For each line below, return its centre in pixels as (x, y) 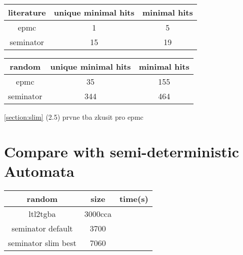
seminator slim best (42, 242)
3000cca (98, 213)
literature (27, 12)
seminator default (42, 228)
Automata (39, 171)
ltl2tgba (42, 213)
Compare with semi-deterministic (122, 151)
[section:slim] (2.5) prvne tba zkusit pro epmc (74, 117)
